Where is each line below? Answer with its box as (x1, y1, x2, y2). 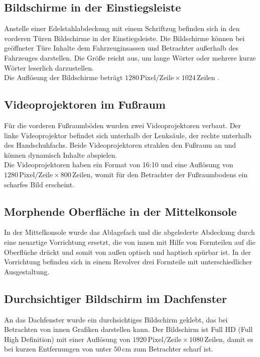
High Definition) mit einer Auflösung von (4, 333, 131, 344)
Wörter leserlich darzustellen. (4, 62, 94, 73)
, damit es (222, 333, 253, 344)
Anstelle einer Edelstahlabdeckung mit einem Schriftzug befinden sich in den (4, 23, 240, 34)
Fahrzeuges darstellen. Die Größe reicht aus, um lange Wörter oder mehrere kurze (4, 52, 256, 63)
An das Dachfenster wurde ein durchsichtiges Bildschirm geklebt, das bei (4, 314, 228, 324)
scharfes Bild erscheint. (4, 179, 75, 189)
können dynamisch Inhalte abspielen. (4, 149, 117, 160)
